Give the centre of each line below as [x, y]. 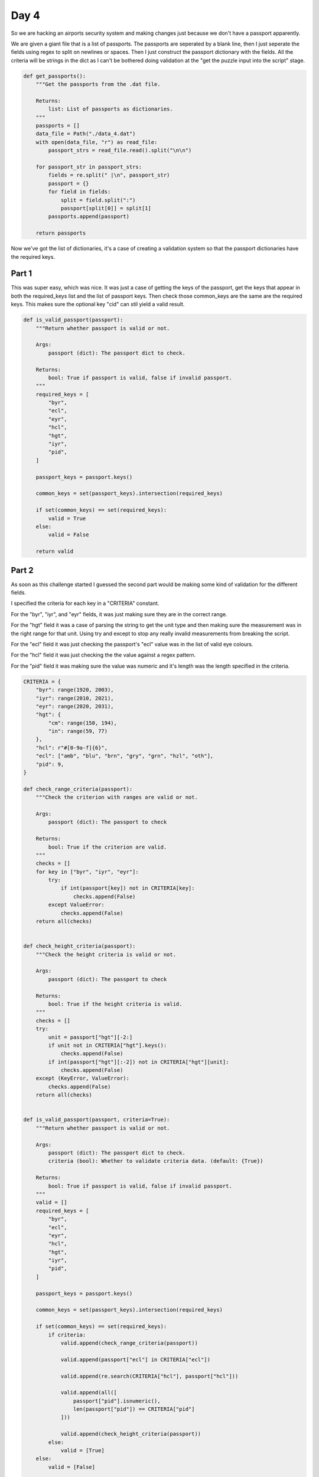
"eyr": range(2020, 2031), [75, 706]
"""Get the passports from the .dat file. [98, 84]
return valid [55, 552]
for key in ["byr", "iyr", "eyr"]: [87, 872]
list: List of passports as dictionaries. [111, 109]
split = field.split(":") [98, 200]
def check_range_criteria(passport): [78, 789]
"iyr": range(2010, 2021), [75, 698]
